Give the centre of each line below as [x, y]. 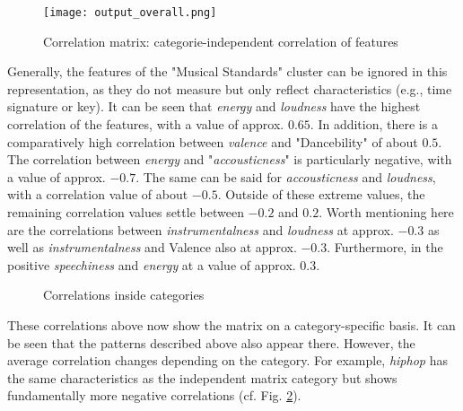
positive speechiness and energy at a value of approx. [152, 264]
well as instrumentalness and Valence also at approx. [152, 247]
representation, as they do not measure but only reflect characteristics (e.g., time [230, 88]
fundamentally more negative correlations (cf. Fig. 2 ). [154, 395]
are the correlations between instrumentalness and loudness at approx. [201, 229]
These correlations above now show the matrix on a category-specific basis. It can [231, 324]
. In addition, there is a [374, 124]
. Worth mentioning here [386, 212]
